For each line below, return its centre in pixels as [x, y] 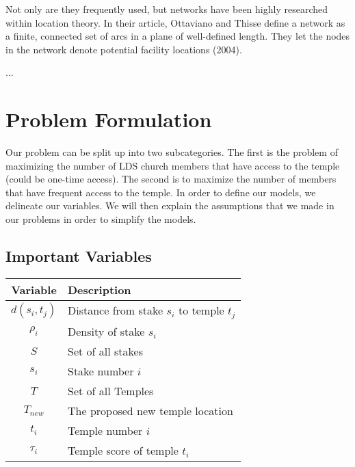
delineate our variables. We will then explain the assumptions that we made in [170, 205]
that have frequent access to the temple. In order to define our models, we [161, 192]
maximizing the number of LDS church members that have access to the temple [173, 165]
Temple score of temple [123, 450]
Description [100, 289]
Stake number [101, 371]
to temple [201, 310]
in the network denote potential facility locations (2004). [124, 49]
